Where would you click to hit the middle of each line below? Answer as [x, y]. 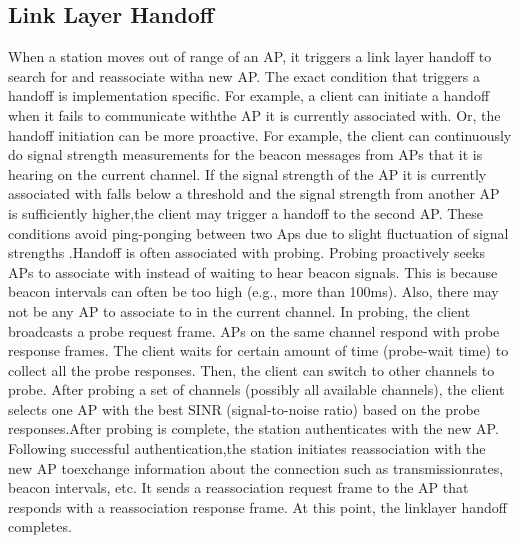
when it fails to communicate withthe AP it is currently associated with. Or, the [254, 114]
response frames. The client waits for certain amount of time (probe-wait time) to [258, 350]
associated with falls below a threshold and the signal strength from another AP [254, 193]
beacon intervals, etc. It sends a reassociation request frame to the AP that [238, 487]
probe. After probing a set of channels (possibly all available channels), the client [256, 389]
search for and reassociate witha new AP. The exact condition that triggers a [244, 75]
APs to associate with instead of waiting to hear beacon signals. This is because [253, 271]
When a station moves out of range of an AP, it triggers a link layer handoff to [250, 56]
